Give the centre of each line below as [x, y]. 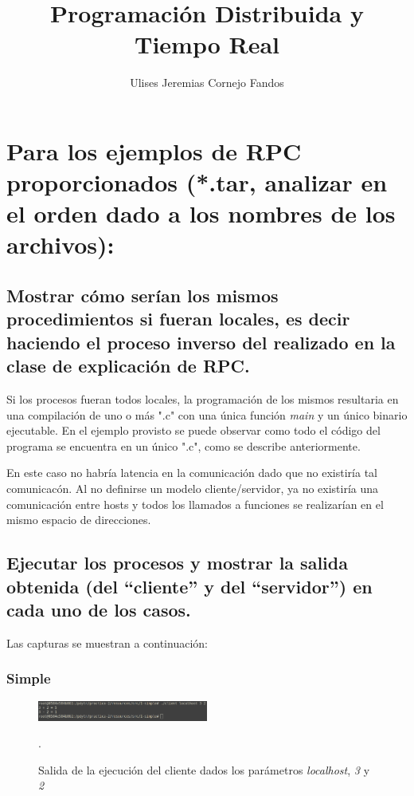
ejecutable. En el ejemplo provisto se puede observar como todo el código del [193, 430]
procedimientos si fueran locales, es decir [178, 319]
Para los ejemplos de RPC [154, 150]
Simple [29, 678]
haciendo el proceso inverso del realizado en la [201, 342]
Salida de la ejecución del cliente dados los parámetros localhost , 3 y [204, 769]
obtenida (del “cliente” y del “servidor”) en [189, 586]
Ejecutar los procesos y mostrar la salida [177, 563]
